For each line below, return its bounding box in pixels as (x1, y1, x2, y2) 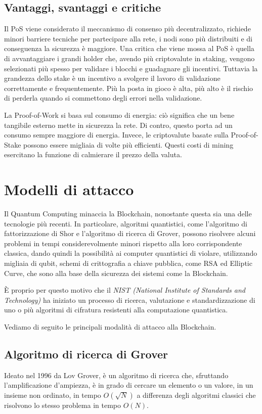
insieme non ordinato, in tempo (4, 389, 101, 400)
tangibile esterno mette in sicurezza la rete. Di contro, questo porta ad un (4, 119, 233, 130)
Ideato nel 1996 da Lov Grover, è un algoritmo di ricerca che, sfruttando (4, 370, 229, 380)
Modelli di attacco (4, 179, 134, 200)
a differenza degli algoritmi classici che (137, 389, 256, 400)
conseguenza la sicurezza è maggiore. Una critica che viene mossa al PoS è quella (4, 43, 254, 54)
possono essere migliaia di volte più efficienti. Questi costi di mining (23, 139, 234, 150)
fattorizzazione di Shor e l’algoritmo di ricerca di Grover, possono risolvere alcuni (4, 228, 256, 239)
